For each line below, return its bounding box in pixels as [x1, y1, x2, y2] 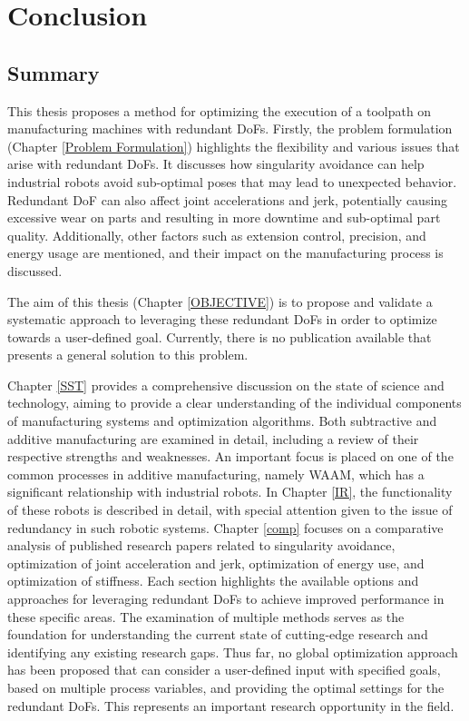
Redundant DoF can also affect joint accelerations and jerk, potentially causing [7, 190, 448, 209]
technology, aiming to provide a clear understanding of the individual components [7, 393, 462, 412]
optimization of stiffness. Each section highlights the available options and [7, 571, 419, 590]
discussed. [7, 261, 63, 280]
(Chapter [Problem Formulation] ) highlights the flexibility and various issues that [7, 136, 460, 155]
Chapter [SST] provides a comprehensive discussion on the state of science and [7, 375, 445, 394]
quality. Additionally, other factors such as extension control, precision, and [7, 225, 426, 244]
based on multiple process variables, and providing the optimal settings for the [7, 677, 445, 696]
